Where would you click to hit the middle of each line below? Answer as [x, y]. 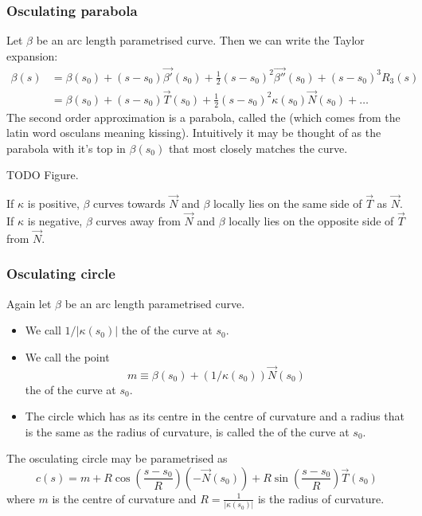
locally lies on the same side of [287, 203]
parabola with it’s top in [66, 148]
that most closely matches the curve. [258, 148]
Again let [29, 303]
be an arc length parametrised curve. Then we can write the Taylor [200, 40]
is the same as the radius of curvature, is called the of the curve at [187, 431]
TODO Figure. [43, 175]
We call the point [67, 356]
